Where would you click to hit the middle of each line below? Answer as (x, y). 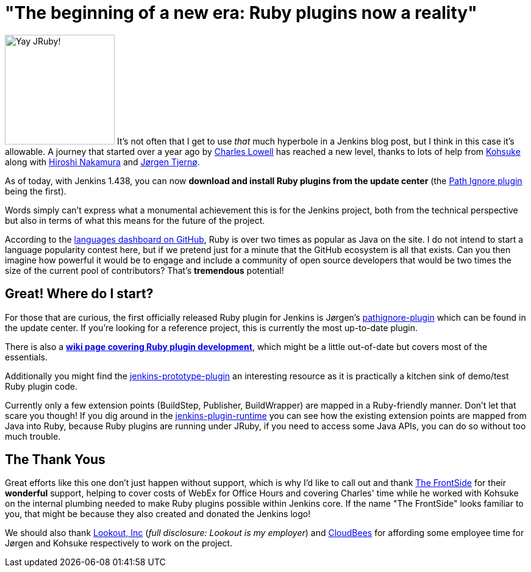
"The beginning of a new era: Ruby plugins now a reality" (241, 13)
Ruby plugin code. (41, 386)
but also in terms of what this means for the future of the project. (135, 220)
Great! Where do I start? (79, 294)
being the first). (36, 191)
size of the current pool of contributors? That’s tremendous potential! (144, 270)
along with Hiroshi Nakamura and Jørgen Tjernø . (102, 162)
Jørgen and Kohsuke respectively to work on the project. (119, 543)
